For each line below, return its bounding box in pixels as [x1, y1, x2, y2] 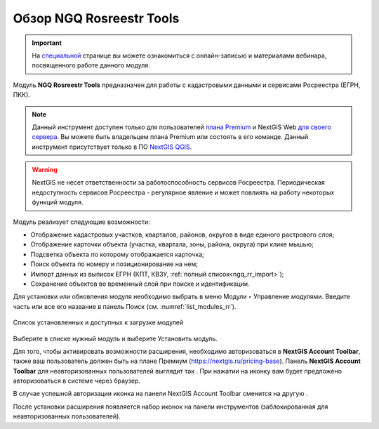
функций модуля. [32, 198, 84, 206]
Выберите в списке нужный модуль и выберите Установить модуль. [13, 334, 218, 343]
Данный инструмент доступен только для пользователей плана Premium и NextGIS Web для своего [32, 123, 331, 131]
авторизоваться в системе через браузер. [13, 376, 140, 385]
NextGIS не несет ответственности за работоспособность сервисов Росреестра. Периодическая [32, 178, 326, 187]
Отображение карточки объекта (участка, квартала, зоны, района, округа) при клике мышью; [30, 240, 314, 249]
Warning [32, 166, 58, 174]
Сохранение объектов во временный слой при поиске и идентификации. [30, 279, 250, 288]
